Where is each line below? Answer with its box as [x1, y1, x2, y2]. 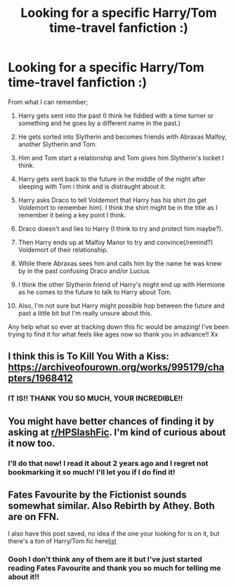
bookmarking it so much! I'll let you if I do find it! [8, 467, 176, 476]
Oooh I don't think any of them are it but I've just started [8, 555, 202, 564]
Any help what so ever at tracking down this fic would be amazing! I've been [8, 322, 229, 331]
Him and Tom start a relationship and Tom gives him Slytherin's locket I [18, 153, 224, 162]
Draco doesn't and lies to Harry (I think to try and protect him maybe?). [18, 224, 223, 233]
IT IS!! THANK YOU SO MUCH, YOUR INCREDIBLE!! [8, 393, 183, 403]
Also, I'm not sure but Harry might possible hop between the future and [18, 301, 225, 310]
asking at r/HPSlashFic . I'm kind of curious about [8, 426, 226, 438]
